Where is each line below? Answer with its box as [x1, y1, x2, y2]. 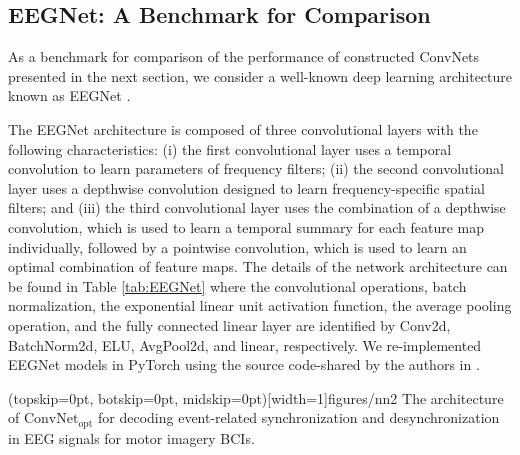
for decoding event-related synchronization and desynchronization [98, 407, 500, 428]
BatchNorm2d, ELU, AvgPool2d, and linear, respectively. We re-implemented [8, 334, 482, 355]
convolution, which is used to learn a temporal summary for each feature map [8, 216, 485, 237]
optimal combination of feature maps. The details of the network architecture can [8, 256, 508, 277]
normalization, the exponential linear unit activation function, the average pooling [8, 295, 512, 316]
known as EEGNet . [8, 85, 131, 106]
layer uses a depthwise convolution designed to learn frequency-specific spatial [8, 177, 485, 198]
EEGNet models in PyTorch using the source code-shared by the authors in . [8, 354, 480, 375]
